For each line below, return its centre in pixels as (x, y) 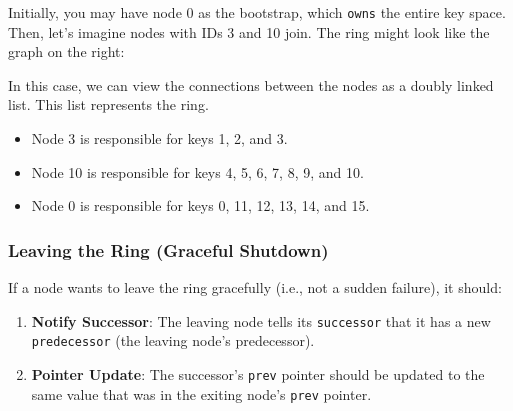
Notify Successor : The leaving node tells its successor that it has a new (261, 320)
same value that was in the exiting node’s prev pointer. (201, 393)
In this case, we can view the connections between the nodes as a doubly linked (251, 84)
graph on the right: (66, 51)
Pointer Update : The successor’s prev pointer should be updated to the (258, 373)
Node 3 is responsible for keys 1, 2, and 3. (159, 138)
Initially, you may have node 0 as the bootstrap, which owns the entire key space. (257, 12)
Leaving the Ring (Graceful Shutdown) (168, 249)
